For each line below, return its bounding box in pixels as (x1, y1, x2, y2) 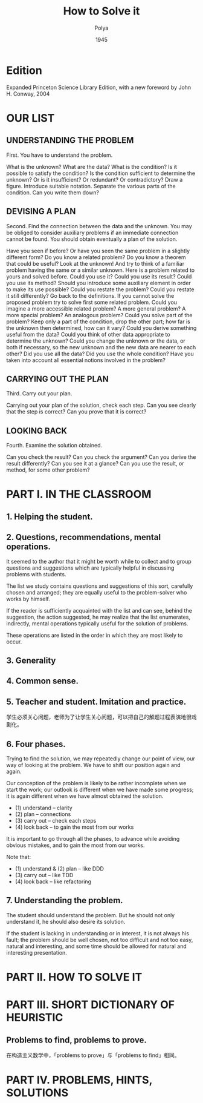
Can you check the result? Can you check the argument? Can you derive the (6, 453, 196, 461)
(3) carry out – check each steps (14, 817, 97, 824)
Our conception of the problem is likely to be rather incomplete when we (6, 779, 187, 786)
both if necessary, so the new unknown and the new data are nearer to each (6, 343, 196, 351)
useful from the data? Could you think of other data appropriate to (6, 331, 170, 338)
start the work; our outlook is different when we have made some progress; (6, 786, 194, 793)
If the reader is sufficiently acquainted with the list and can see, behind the (6, 607, 192, 614)
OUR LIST (6, 111, 55, 125)
